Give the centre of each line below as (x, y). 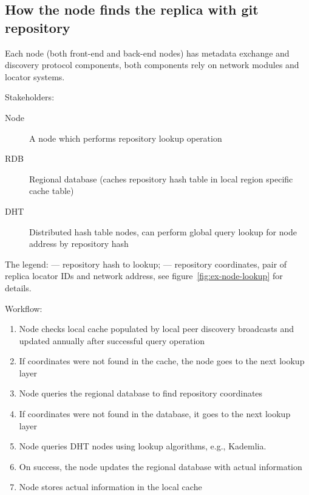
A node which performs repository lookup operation (126, 138)
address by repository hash (79, 244)
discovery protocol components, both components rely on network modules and (152, 65)
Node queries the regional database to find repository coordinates (141, 393)
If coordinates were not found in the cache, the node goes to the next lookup (162, 361)
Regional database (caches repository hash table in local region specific (161, 178)
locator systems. (35, 76)
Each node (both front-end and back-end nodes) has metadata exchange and (147, 53)
